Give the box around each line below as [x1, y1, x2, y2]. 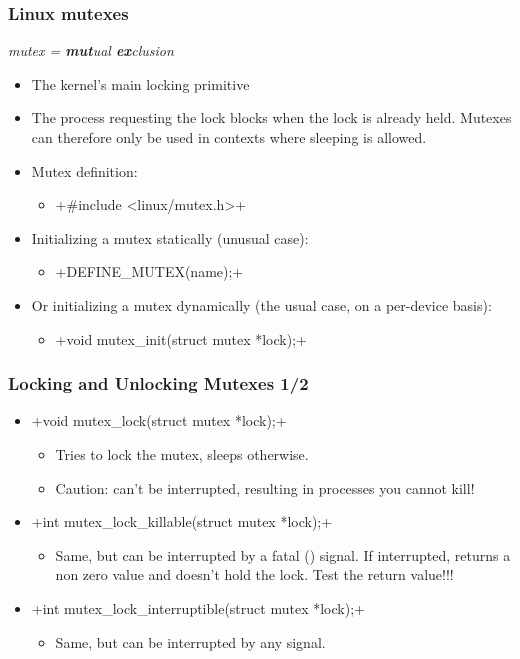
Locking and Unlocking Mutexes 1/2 [8, 371, 309, 396]
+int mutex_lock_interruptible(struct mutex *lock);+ [31, 597, 365, 618]
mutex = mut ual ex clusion [8, 40, 174, 61]
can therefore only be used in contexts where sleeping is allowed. [31, 127, 427, 147]
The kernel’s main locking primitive [31, 73, 250, 94]
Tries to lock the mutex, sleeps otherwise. [55, 443, 309, 464]
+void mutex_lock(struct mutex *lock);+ [31, 410, 287, 431]
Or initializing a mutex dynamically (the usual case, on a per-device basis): [31, 294, 492, 315]
